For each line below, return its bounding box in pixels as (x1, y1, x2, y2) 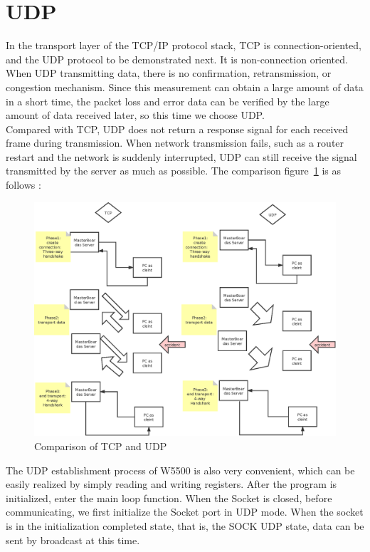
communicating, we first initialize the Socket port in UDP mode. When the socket (6, 504, 364, 519)
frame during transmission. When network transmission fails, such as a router (6, 135, 344, 150)
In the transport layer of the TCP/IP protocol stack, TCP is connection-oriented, (6, 38, 361, 53)
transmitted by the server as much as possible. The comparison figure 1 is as (6, 163, 342, 178)
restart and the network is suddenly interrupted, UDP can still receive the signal (6, 149, 357, 164)
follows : (6, 177, 41, 192)
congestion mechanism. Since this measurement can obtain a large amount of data (6, 79, 364, 94)
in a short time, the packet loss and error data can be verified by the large (6, 93, 329, 108)
